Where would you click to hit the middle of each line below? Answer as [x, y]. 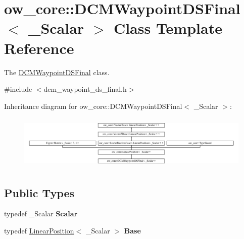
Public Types [39, 192]
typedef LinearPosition [39, 231]
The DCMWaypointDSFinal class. [57, 72]
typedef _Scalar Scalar [41, 214]
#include [18, 89]
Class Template [168, 28]
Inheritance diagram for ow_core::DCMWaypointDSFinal [93, 106]
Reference [39, 48]
